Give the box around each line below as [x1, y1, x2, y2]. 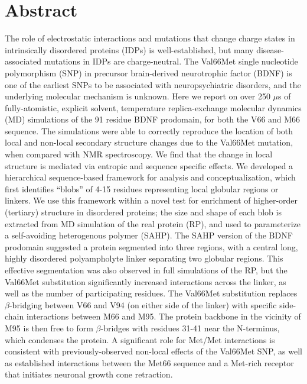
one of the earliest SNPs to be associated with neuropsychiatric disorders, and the [5, 78, 301, 91]
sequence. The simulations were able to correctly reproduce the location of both [5, 124, 293, 137]
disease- [256, 43, 284, 56]
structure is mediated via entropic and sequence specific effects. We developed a [5, 159, 293, 172]
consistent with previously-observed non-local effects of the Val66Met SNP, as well [5, 345, 302, 357]
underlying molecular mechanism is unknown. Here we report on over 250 [5, 90, 270, 102]
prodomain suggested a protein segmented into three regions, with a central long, [5, 240, 298, 253]
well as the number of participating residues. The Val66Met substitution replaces [5, 287, 298, 299]
